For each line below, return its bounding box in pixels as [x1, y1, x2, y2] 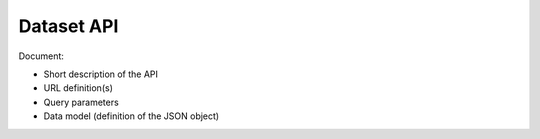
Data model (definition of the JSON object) [43, 110, 220, 122]
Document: [18, 50, 65, 62]
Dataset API [18, 15, 119, 37]
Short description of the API [43, 68, 159, 80]
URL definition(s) [43, 82, 114, 94]
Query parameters [43, 96, 119, 108]
